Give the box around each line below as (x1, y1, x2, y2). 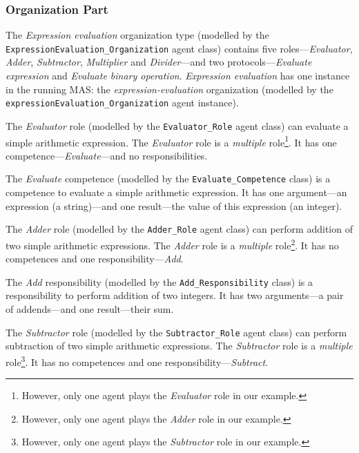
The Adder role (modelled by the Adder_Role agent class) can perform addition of (6, 222, 353, 236)
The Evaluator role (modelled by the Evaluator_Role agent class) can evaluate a (6, 118, 349, 133)
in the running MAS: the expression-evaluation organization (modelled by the (6, 81, 333, 96)
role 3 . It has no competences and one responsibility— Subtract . (6, 352, 269, 369)
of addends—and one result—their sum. (6, 302, 174, 316)
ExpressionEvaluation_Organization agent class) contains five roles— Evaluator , (6, 41, 353, 55)
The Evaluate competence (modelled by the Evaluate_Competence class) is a (6, 171, 331, 186)
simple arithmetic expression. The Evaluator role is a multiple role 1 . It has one (6, 133, 337, 149)
